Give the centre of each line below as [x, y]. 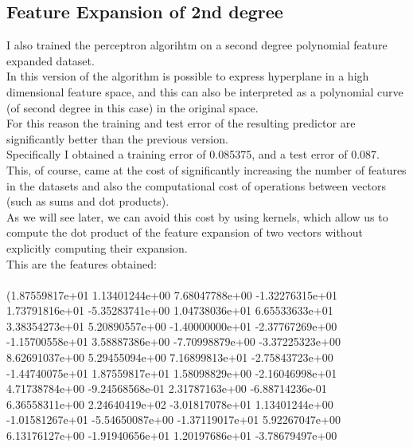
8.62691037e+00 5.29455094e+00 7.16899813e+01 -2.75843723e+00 [170, 357]
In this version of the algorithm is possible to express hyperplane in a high [188, 76]
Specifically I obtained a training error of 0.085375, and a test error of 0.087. [193, 154]
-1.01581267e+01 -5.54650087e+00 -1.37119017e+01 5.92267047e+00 [173, 420]
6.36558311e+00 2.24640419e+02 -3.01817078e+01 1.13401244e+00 [170, 404]
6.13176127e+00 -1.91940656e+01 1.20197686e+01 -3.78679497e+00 [172, 435]
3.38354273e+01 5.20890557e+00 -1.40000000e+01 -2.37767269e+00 [172, 325]
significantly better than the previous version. [117, 138]
